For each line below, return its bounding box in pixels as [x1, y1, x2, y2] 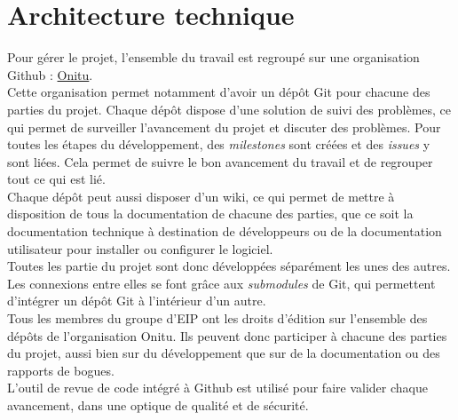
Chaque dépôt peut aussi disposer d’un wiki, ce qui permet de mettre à [7, 186, 395, 205]
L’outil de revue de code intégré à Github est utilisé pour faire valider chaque [7, 378, 428, 397]
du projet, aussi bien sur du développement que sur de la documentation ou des [7, 344, 440, 362]
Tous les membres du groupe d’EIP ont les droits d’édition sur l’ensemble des [7, 309, 428, 328]
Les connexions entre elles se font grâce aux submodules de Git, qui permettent [7, 273, 436, 292]
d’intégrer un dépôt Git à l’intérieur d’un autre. [7, 291, 266, 310]
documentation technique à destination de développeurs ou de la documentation [7, 222, 442, 241]
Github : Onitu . [7, 65, 93, 83]
